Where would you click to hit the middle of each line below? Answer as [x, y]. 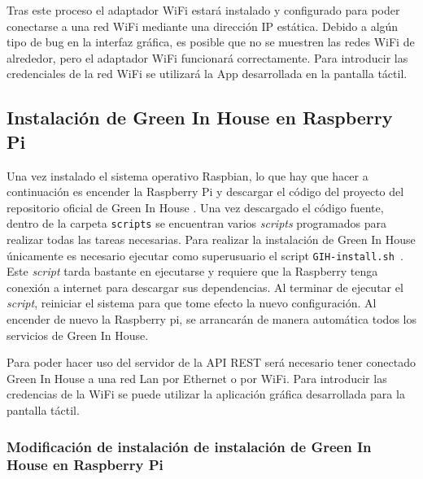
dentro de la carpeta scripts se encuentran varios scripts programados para [196, 223]
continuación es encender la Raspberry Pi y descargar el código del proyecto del [205, 192]
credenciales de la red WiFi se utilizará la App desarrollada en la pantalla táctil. [207, 74]
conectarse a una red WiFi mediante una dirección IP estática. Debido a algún [203, 26]
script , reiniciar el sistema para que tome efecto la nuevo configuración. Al [192, 303]
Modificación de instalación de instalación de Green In [189, 446]
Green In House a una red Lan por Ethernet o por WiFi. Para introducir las [197, 378]
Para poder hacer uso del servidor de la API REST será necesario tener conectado [211, 362]
